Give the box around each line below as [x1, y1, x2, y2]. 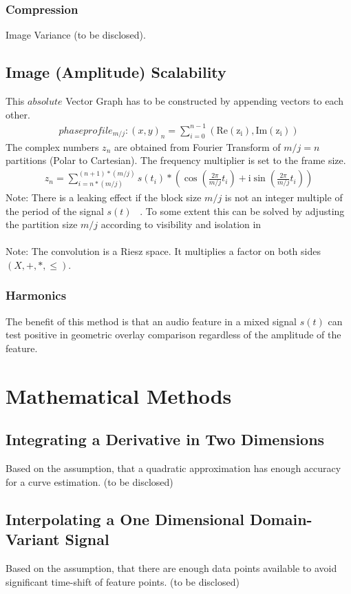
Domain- [250, 508, 312, 529]
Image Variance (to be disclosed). [6, 28, 146, 42]
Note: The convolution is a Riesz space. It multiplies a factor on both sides [6, 244, 321, 258]
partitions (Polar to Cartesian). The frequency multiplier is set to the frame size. [6, 153, 346, 167]
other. [6, 107, 30, 121]
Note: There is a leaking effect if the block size [6, 190, 202, 204]
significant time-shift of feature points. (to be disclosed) [6, 574, 240, 588]
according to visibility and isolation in [100, 217, 262, 232]
